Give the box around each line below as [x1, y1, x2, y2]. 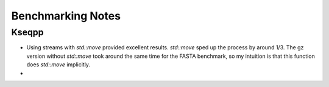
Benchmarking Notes [11, 9, 121, 23]
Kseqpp [11, 27, 44, 38]
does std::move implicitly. [26, 61, 91, 68]
